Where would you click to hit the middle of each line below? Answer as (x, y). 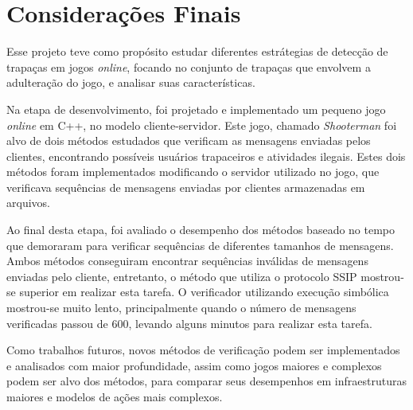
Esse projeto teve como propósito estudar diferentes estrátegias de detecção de (197, 51)
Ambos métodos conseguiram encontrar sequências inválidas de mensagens (187, 261)
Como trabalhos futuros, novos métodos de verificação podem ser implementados (203, 350)
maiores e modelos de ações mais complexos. (115, 396)
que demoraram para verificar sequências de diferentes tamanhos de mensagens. (200, 245)
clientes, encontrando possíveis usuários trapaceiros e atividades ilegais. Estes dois (206, 156)
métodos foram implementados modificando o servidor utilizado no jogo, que (193, 172)
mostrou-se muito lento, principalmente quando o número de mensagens (181, 308)
